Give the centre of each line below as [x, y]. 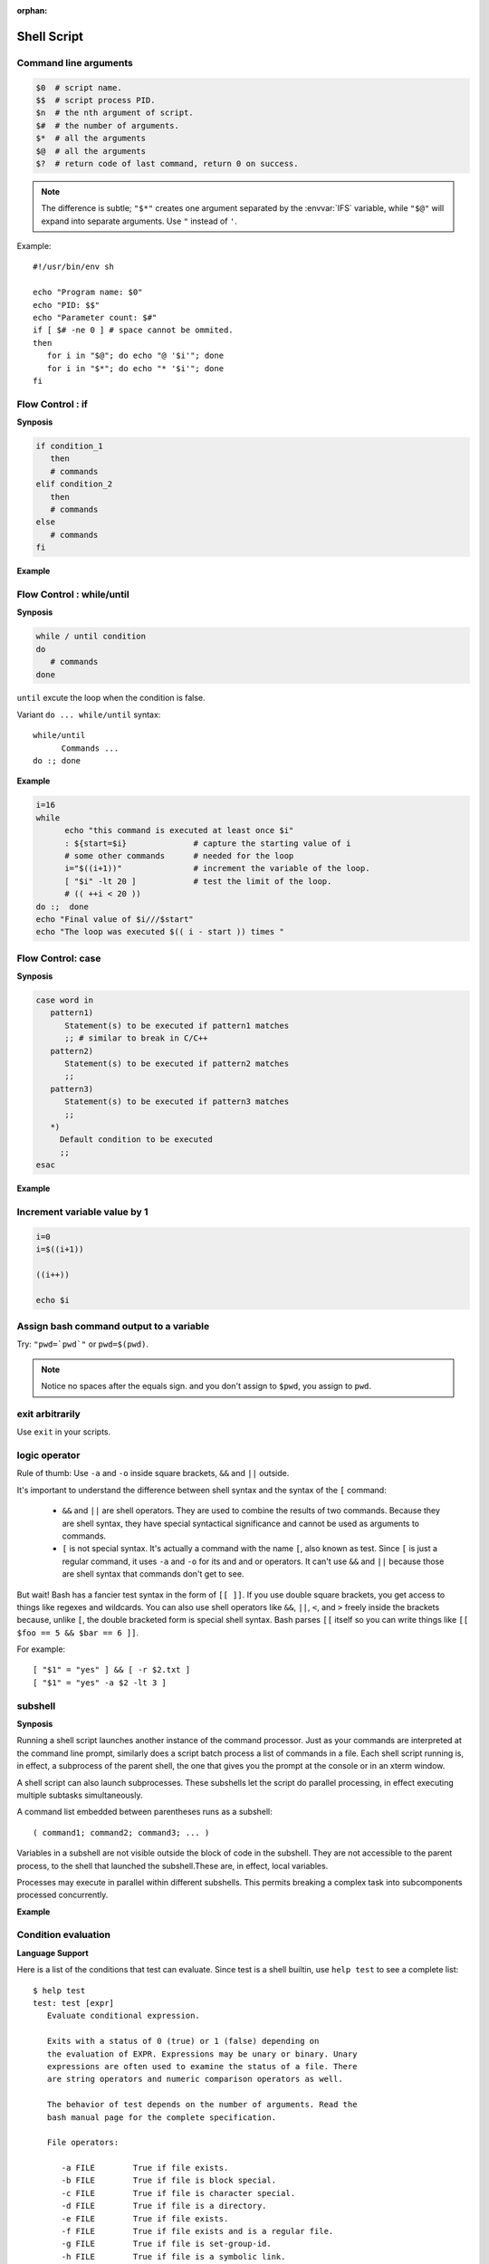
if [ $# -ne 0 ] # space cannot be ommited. [134, 330]
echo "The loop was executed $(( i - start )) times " [160, 932]
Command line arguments [75, 62]
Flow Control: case [59, 958]
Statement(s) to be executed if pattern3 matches [177, 1102]
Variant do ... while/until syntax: [89, 715]
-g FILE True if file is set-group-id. [166, 2244]
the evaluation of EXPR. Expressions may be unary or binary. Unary [202, 2054]
